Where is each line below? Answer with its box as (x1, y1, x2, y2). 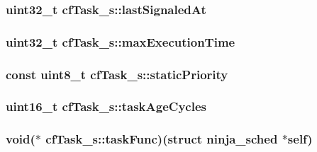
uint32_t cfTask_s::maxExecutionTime (6, 33, 235, 50)
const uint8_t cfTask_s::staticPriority (6, 65, 228, 83)
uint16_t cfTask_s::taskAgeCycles (6, 98, 206, 115)
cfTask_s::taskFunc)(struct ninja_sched (45, 130, 278, 148)
